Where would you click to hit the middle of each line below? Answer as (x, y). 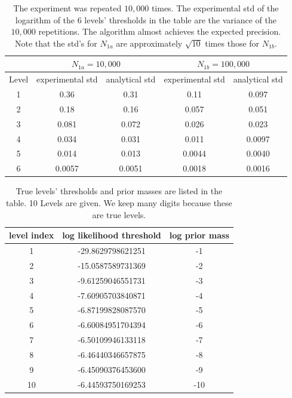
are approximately (149, 43)
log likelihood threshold (112, 235)
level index (32, 235)
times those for (232, 43)
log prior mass (199, 235)
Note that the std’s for (56, 43)
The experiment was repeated (67, 8)
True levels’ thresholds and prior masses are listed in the (119, 191)
